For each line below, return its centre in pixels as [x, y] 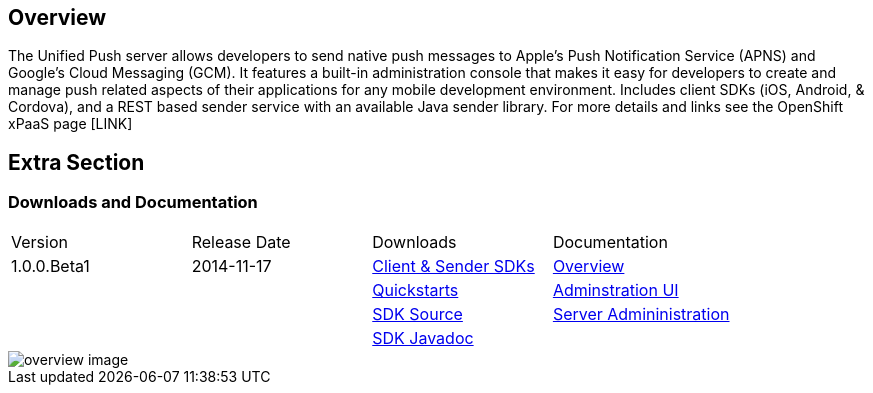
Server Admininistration [641, 313]
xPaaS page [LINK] [70, 124]
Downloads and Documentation [133, 202]
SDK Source [417, 313]
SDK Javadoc [423, 337]
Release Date [241, 241]
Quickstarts [415, 289]
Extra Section [76, 162]
